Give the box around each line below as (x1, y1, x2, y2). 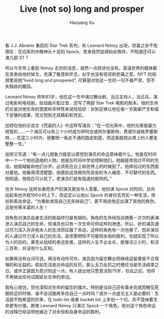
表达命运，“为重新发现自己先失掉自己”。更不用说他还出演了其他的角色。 (13, 198, 159, 204)
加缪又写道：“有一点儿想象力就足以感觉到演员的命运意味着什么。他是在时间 (5, 151, 157, 157)
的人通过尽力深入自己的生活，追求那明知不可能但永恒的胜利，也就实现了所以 (5, 233, 159, 239)
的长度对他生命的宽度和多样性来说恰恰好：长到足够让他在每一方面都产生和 (5, 106, 155, 112)
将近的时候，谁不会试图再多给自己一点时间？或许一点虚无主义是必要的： (9, 290, 155, 296)
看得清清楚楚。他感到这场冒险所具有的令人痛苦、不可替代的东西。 (26, 170, 159, 175)
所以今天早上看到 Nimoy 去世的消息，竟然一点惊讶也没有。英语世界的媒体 (5, 65, 153, 71)
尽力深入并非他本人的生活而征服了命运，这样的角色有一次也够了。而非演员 (9, 227, 159, 233)
